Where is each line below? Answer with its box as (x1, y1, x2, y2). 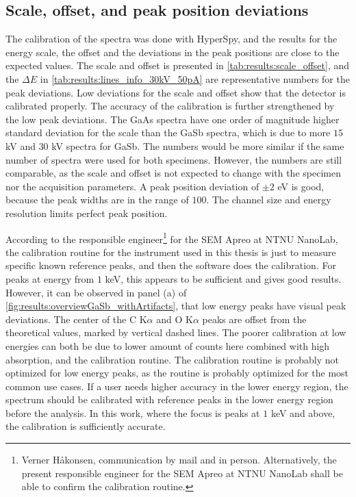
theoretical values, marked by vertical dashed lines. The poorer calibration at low (5, 325, 346, 340)
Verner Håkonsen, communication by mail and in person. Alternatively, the (21, 453, 337, 467)
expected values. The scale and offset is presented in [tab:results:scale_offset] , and (5, 58, 349, 73)
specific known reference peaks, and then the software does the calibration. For (5, 258, 336, 272)
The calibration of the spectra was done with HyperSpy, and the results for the (5, 31, 338, 46)
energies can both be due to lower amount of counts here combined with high (5, 338, 330, 353)
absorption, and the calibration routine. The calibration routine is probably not (5, 352, 339, 366)
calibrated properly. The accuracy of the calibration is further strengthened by (5, 99, 335, 113)
